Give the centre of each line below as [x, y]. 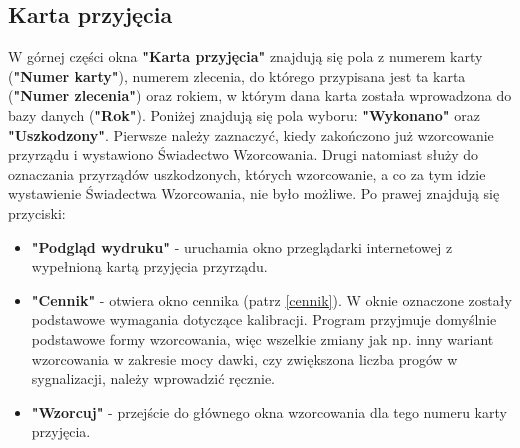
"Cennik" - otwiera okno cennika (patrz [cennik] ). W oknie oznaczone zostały [271, 299]
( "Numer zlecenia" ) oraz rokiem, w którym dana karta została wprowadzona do [260, 95]
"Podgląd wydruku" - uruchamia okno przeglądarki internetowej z [242, 246]
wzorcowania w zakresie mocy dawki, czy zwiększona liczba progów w [244, 358]
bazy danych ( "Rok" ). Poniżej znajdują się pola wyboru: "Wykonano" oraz [244, 114]
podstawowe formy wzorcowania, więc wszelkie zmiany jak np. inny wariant [262, 338]
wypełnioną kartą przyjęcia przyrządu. [149, 266]
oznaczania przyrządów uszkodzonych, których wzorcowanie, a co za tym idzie [247, 173]
